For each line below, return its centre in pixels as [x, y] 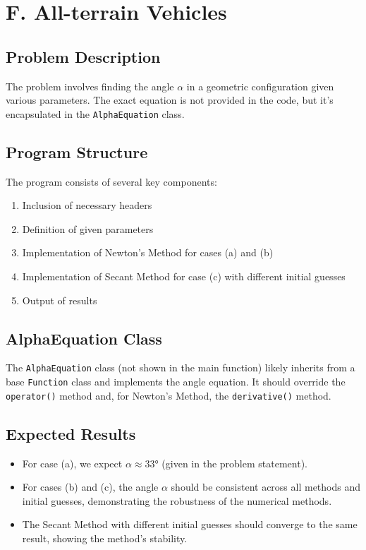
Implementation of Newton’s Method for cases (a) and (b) [148, 252]
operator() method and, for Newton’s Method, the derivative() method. [169, 395]
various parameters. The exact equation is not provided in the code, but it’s [170, 100]
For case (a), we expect [72, 463]
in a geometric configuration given [260, 86]
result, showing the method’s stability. [105, 538]
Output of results [60, 300]
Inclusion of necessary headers [87, 205]
